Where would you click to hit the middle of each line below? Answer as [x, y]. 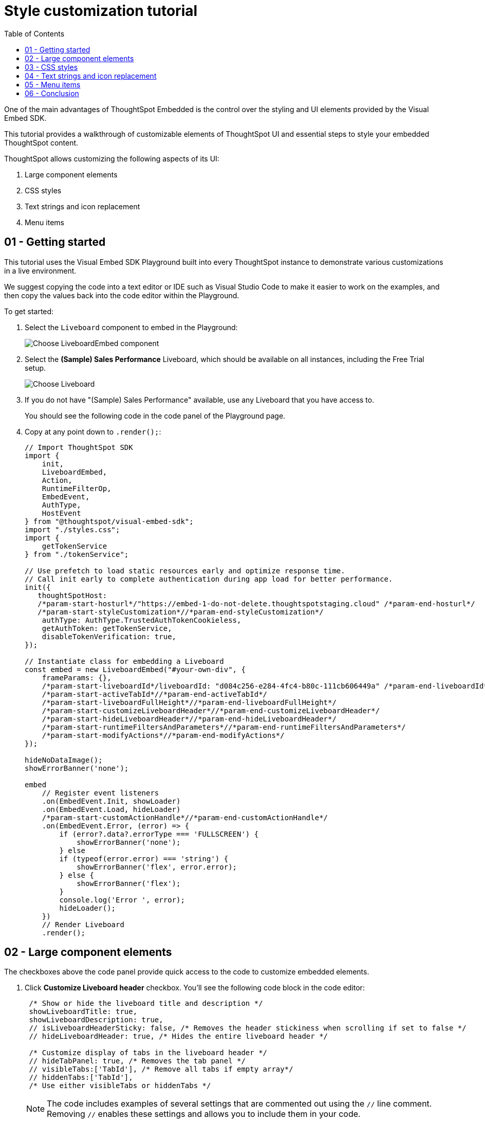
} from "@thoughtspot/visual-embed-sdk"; [109, 521]
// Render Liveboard [83, 924]
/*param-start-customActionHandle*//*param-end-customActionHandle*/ [185, 817]
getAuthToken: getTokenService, [107, 628]
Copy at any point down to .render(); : [93, 431]
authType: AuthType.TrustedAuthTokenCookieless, [142, 620]
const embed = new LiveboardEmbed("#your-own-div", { [135, 669]
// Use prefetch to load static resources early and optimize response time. [185, 571]
